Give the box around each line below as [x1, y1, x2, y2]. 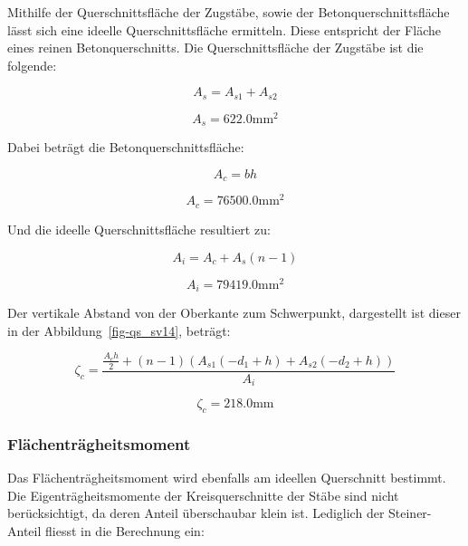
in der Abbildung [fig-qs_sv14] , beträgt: [7, 321, 231, 340]
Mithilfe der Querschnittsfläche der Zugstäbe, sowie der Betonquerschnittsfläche [7, 3, 450, 21]
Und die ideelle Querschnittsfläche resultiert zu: [7, 219, 271, 238]
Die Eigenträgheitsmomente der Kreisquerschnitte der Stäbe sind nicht [7, 485, 399, 504]
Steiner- [388, 503, 432, 522]
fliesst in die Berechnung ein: [44, 522, 205, 541]
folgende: [7, 55, 57, 74]
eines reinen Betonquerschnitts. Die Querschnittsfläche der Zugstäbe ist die [7, 38, 424, 57]
